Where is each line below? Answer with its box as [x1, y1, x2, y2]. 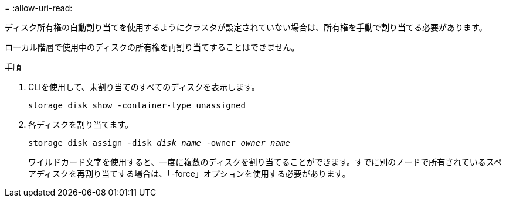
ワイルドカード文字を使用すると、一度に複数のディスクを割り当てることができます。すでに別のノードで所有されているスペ [28, 157, 502, 167]
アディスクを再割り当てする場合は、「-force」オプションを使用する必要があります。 [28, 169, 351, 179]
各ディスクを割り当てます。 [28, 119, 133, 129]
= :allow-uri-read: [5, 3, 73, 13]
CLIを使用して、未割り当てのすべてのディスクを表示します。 [28, 82, 260, 92]
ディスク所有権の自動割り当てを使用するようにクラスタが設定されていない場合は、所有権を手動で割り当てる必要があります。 [5, 22, 487, 32]
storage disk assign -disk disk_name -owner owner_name [28, 138, 290, 148]
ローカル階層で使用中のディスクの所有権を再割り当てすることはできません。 [5, 42, 300, 52]
